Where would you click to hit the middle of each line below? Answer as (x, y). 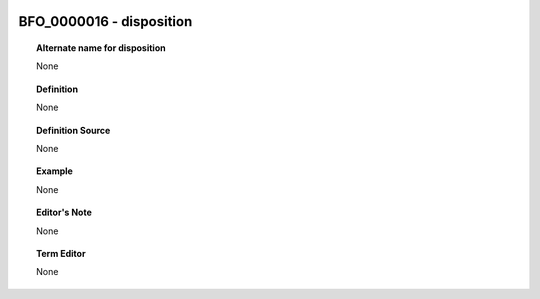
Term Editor (61, 253)
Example (55, 171)
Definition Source (73, 130)
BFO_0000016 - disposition (105, 21)
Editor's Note (64, 212)
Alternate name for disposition (101, 48)
